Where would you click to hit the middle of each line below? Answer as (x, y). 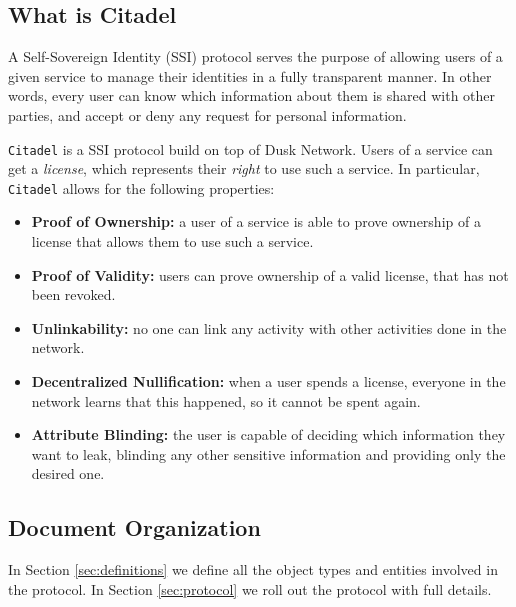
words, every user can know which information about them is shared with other (252, 95)
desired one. (68, 473)
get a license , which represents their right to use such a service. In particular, (244, 168)
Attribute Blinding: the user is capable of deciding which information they (268, 434)
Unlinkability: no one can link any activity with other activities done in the (269, 327)
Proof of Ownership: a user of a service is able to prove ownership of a (256, 221)
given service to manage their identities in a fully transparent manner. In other (250, 75)
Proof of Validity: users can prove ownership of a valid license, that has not (270, 274)
